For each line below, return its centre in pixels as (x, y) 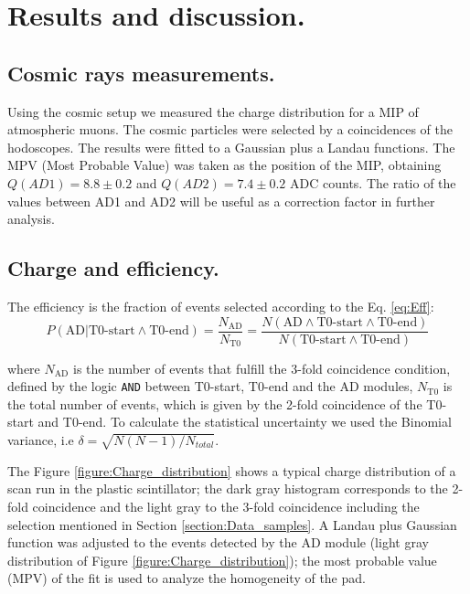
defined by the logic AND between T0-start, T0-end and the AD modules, (210, 386)
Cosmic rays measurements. (141, 73)
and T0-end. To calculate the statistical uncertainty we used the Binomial (245, 422)
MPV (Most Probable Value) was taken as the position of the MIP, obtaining (224, 165)
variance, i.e (41, 440)
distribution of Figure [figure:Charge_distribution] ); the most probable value (222, 560)
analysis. (31, 219)
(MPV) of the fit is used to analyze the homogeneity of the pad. (187, 578)
